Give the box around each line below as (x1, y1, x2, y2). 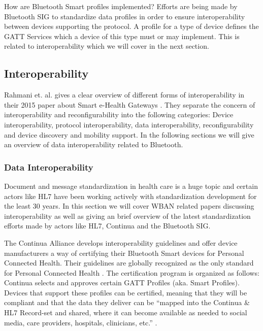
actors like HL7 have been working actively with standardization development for (4, 190, 257, 201)
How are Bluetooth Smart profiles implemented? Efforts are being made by (4, 1, 238, 11)
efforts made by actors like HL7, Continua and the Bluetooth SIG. (4, 220, 211, 231)
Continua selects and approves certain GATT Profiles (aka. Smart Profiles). (4, 277, 240, 288)
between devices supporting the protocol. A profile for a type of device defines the (4, 21, 259, 31)
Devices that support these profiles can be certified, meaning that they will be (4, 287, 247, 297)
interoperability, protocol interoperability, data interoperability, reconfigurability (4, 119, 254, 129)
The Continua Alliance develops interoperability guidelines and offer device (4, 237, 238, 248)
